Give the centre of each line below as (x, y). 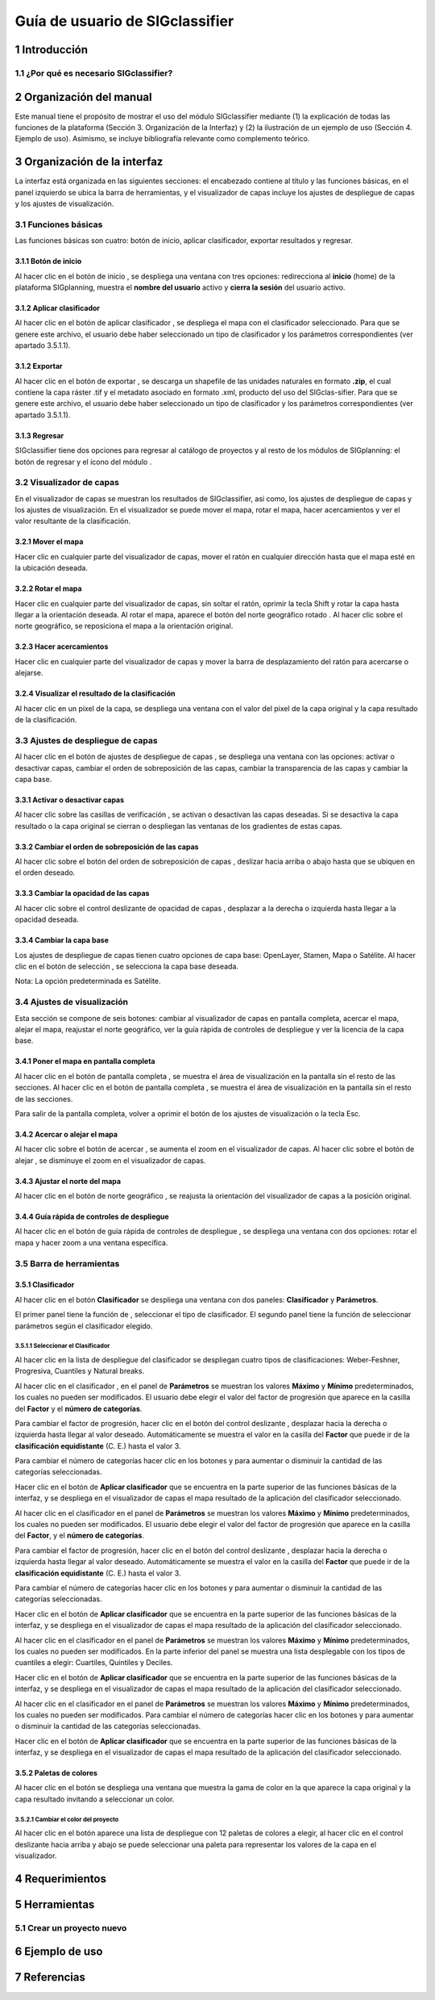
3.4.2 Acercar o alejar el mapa (66, 1134)
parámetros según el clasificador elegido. (84, 1326)
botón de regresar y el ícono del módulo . (83, 462)
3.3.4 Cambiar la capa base (62, 940)
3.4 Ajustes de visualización (72, 1002)
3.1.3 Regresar (39, 435)
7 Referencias (50, 1977)
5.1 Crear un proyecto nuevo (71, 1927)
